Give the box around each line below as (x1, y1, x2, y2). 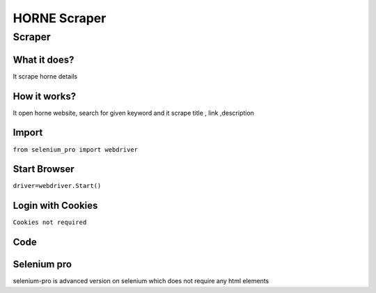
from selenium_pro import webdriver (13, 145, 139, 153)
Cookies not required (13, 219, 87, 226)
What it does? (13, 54, 75, 65)
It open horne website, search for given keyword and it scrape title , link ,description (13, 109, 254, 117)
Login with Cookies (13, 200, 98, 212)
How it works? (13, 90, 77, 102)
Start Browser (13, 164, 75, 175)
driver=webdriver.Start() (13, 182, 102, 190)
